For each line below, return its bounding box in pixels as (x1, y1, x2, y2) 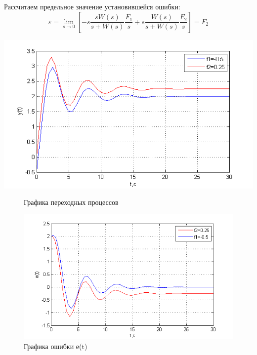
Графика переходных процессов (24, 197, 119, 207)
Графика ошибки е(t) (24, 341, 87, 351)
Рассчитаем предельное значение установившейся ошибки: (4, 1, 180, 11)
